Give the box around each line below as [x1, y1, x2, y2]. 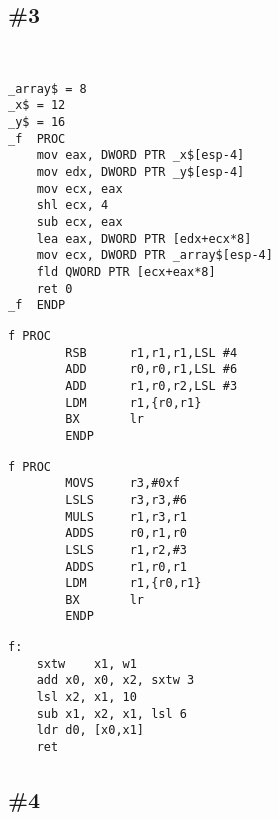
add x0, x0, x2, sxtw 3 [36, 673, 195, 688]
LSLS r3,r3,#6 [65, 492, 187, 507]
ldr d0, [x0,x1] [36, 723, 145, 738]
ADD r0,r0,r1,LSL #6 [65, 362, 238, 377]
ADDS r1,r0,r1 [65, 559, 187, 574]
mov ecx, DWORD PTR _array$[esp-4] [36, 248, 273, 263]
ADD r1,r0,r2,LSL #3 [65, 378, 238, 393]
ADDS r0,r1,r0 [65, 526, 187, 541]
